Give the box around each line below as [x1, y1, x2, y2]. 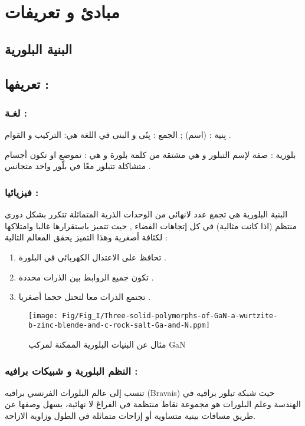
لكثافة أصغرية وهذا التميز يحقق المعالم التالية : [5, 231, 168, 243]
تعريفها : [5, 74, 49, 93]
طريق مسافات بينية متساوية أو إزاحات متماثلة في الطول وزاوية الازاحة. [5, 410, 256, 422]
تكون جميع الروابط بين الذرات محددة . [18, 270, 154, 283]
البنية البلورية [5, 39, 73, 58]
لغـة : [5, 105, 27, 120]
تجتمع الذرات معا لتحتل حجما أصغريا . [18, 290, 151, 303]
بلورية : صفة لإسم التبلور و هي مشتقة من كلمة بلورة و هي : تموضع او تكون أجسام [5, 148, 296, 160]
